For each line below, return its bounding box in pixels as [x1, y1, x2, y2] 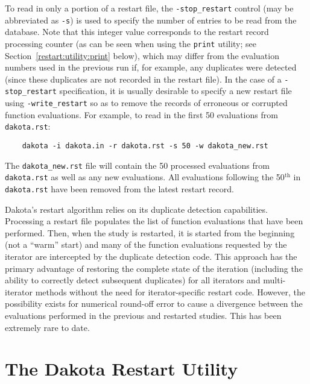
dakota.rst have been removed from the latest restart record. [5, 182, 234, 195]
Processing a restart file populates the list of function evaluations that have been [5, 215, 303, 227]
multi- [263, 274, 286, 286]
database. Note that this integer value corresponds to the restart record [5, 25, 269, 38]
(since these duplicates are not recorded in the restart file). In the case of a [5, 72, 282, 85]
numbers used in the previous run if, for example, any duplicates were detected [5, 61, 297, 74]
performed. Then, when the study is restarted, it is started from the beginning [5, 226, 295, 239]
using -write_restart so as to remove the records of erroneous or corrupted [5, 96, 288, 109]
